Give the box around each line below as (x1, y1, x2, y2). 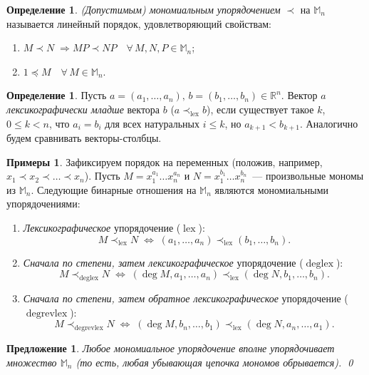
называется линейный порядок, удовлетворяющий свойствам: (6, 16, 272, 31)
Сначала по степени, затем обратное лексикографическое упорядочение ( (23, 290, 348, 305)
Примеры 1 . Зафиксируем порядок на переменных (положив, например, (6, 154, 323, 169)
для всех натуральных (105, 115, 200, 130)
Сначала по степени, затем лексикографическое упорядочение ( (23, 255, 303, 269)
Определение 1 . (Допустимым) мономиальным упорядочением (6, 2, 281, 16)
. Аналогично (299, 115, 358, 130)
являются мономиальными (214, 182, 329, 197)
